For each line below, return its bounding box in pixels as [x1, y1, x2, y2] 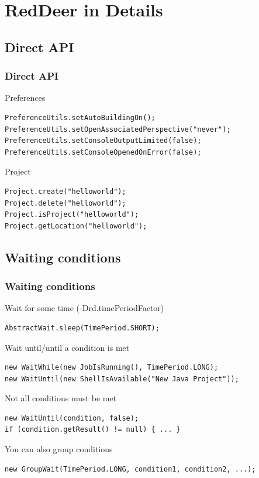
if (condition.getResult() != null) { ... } [5, 425, 181, 434]
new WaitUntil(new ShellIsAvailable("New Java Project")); [5, 374, 239, 383]
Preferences [5, 91, 46, 104]
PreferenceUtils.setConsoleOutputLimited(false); [5, 136, 202, 145]
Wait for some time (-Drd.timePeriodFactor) [5, 302, 164, 314]
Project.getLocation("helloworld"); [5, 221, 147, 230]
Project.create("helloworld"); [5, 187, 126, 196]
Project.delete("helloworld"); [5, 199, 126, 207]
